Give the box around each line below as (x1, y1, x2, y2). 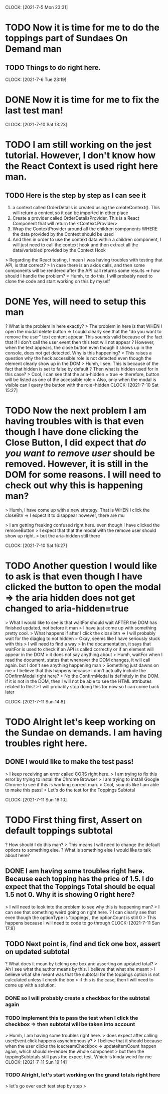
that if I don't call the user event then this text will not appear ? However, (5, 339, 155, 345)
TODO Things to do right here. (5, 63, 101, 72)
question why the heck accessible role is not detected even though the (5, 355, 152, 361)
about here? (5, 852, 30, 858)
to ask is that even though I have (5, 571, 143, 582)
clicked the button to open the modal (5, 582, 161, 593)
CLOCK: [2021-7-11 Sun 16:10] (5, 796, 67, 802)
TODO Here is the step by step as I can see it (5, 191, 146, 200)
